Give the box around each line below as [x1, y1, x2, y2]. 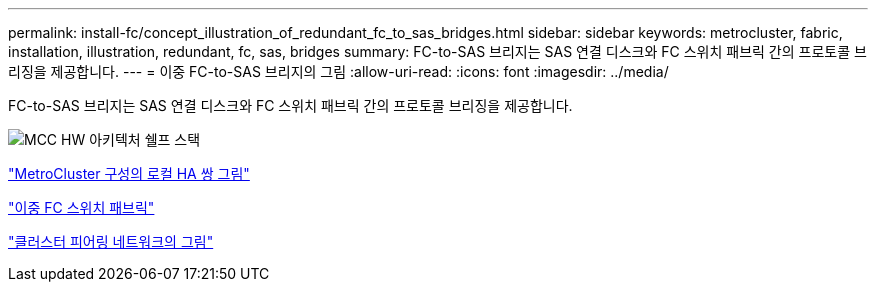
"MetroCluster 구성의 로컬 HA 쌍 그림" [8, 165, 250, 182]
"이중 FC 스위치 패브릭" [8, 199, 155, 216]
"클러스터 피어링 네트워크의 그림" [8, 233, 214, 250]
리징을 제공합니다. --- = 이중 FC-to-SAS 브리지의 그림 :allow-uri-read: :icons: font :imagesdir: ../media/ [8, 63, 669, 80]
